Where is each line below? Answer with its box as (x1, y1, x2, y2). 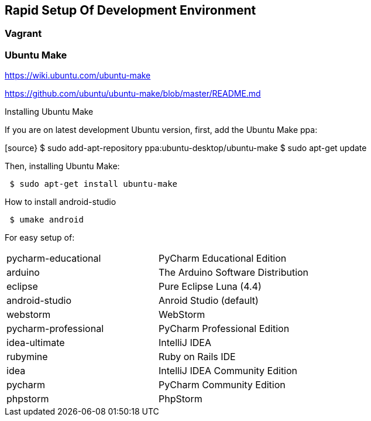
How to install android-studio (5, 197, 116, 207)
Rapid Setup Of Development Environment (5, 3, 256, 18)
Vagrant (5, 28, 42, 40)
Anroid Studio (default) (159, 295, 259, 307)
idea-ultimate (6, 337, 65, 349)
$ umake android (9, 215, 84, 225)
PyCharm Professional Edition (159, 323, 290, 335)
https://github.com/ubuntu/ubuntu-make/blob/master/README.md (5, 88, 261, 99)
